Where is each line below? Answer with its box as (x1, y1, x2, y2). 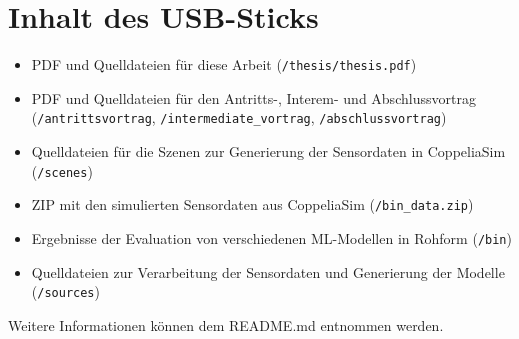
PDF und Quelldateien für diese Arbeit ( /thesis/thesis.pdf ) (31, 54, 417, 75)
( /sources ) (31, 281, 100, 302)
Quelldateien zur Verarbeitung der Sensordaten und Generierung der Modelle (31, 261, 505, 282)
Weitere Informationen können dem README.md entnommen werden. (8, 314, 444, 335)
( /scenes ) (31, 160, 93, 181)
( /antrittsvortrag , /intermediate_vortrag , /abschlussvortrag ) (31, 107, 447, 128)
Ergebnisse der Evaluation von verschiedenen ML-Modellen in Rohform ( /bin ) (31, 227, 512, 248)
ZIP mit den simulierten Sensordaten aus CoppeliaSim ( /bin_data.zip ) (31, 194, 474, 215)
